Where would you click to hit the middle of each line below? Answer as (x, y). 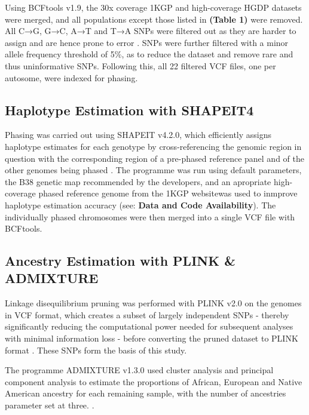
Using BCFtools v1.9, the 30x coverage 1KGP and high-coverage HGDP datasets (153, 7)
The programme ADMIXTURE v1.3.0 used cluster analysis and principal (139, 370)
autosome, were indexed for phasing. (71, 77)
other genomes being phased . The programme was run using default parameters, (153, 170)
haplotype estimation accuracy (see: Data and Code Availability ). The (140, 205)
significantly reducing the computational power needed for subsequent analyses (149, 326)
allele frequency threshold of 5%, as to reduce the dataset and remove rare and (149, 54)
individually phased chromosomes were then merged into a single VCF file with (150, 216)
